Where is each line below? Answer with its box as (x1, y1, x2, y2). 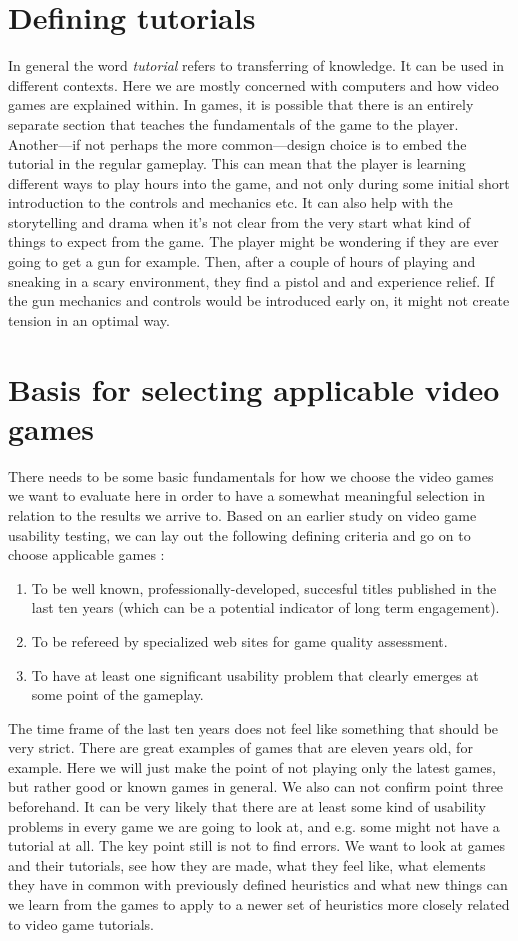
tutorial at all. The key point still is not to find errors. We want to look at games (8, 835, 506, 856)
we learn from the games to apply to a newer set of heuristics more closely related (8, 894, 510, 915)
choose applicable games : (8, 544, 165, 565)
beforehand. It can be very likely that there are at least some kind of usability (8, 796, 486, 817)
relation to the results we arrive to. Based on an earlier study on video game (8, 504, 477, 525)
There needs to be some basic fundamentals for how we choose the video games (8, 465, 494, 486)
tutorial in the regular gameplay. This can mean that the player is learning (8, 153, 466, 174)
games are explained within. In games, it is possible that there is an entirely (8, 94, 474, 115)
